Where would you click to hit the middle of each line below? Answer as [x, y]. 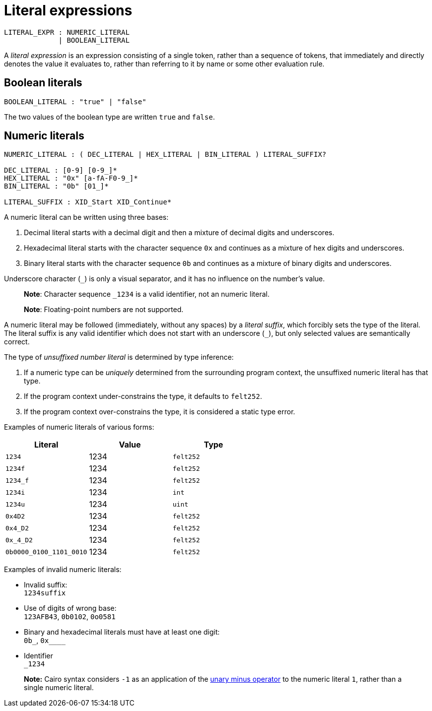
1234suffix [45, 593]
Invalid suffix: [46, 585]
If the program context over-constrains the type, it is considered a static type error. [160, 412]
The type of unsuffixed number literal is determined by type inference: [119, 357]
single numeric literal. [59, 688]
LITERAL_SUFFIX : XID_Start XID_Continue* [88, 202]
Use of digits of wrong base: [70, 608]
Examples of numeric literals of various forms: [79, 427]
